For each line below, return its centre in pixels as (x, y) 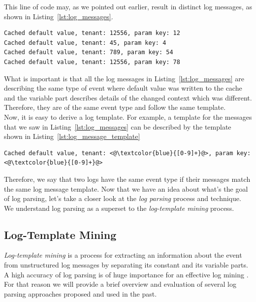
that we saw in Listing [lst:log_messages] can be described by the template (118, 126)
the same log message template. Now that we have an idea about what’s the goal (126, 188)
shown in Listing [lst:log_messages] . (59, 16)
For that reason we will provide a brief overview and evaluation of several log (120, 284)
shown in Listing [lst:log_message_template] (72, 136)
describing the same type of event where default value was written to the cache (123, 88)
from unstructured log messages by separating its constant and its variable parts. (126, 265)
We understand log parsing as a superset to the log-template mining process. (119, 208)
